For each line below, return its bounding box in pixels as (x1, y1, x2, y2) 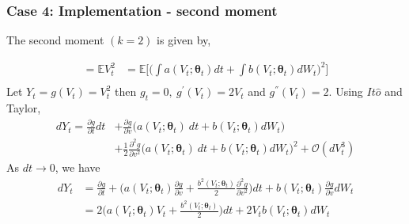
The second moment (6, 32, 104, 48)
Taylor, (6, 100, 41, 116)
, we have (55, 159, 100, 176)
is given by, (157, 32, 211, 48)
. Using (328, 83, 363, 100)
